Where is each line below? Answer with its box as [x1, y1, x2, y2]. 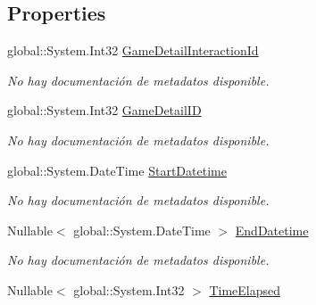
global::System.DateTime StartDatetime [7, 161, 227, 179]
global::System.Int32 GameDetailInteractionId [7, 41, 259, 60]
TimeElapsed [209, 280, 281, 299]
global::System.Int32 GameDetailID [7, 101, 202, 120]
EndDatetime [235, 220, 309, 239]
